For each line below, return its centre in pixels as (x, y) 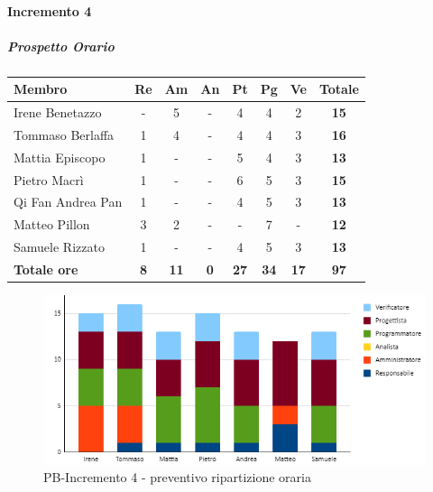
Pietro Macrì (49, 179)
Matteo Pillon (52, 224)
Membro (41, 89)
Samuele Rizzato (59, 247)
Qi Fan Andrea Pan (68, 202)
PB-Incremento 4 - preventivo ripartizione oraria (177, 477)
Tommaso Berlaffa (64, 134)
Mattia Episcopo (60, 157)
